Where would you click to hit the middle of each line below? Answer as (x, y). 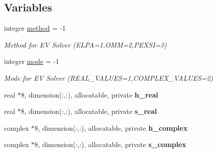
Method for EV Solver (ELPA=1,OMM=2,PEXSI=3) (85, 44)
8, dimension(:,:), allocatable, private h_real (90, 94)
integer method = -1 (35, 28)
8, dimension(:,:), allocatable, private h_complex (111, 127)
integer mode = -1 (32, 61)
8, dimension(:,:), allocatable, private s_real (89, 111)
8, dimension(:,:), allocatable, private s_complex (110, 144)
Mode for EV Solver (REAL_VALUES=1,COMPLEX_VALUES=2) (108, 77)
